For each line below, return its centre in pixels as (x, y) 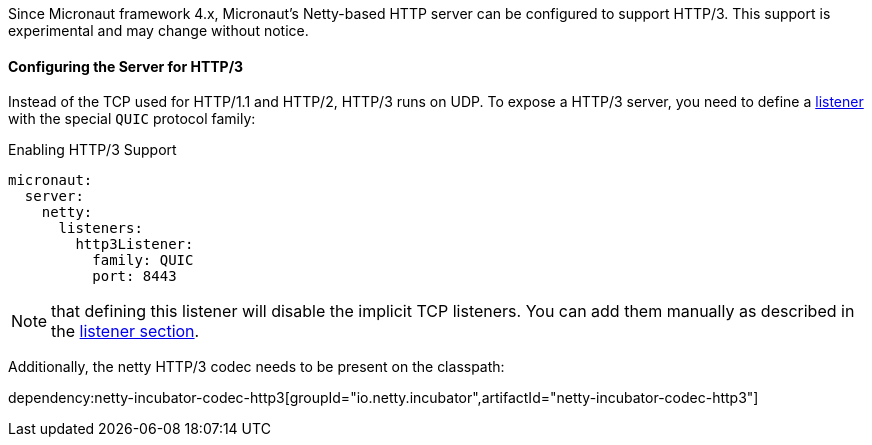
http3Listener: (134, 244)
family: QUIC (143, 260)
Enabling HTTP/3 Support (92, 150)
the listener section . (125, 331)
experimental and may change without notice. (158, 30)
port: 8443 (134, 276)
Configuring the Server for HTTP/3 (126, 66)
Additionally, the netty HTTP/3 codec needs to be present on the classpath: (256, 367)
